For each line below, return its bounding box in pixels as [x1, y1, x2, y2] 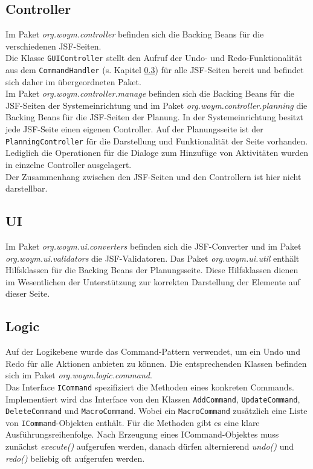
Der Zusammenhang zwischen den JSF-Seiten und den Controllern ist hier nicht [5, 170, 302, 183]
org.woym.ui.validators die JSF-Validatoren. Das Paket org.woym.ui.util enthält [5, 251, 300, 264]
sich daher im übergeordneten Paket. [5, 75, 141, 88]
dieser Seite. [5, 287, 50, 300]
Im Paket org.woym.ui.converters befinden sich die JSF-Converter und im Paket [5, 239, 302, 252]
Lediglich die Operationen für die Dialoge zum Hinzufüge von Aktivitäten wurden [5, 146, 309, 159]
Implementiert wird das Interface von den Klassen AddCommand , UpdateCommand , [5, 392, 300, 405]
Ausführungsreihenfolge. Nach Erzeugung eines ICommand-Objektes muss [5, 428, 279, 441]
